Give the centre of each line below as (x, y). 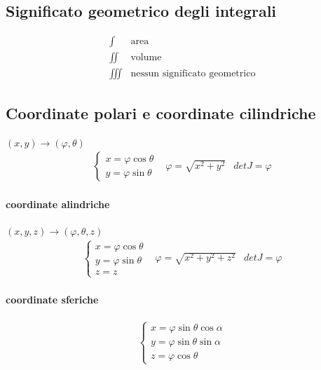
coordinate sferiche (52, 299)
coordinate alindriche (58, 204)
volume (146, 58)
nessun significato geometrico (193, 74)
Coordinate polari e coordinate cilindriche (161, 112)
